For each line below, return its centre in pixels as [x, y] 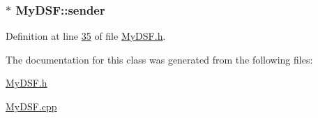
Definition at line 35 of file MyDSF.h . [86, 36]
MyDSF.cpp [31, 106]
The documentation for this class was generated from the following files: [159, 59]
